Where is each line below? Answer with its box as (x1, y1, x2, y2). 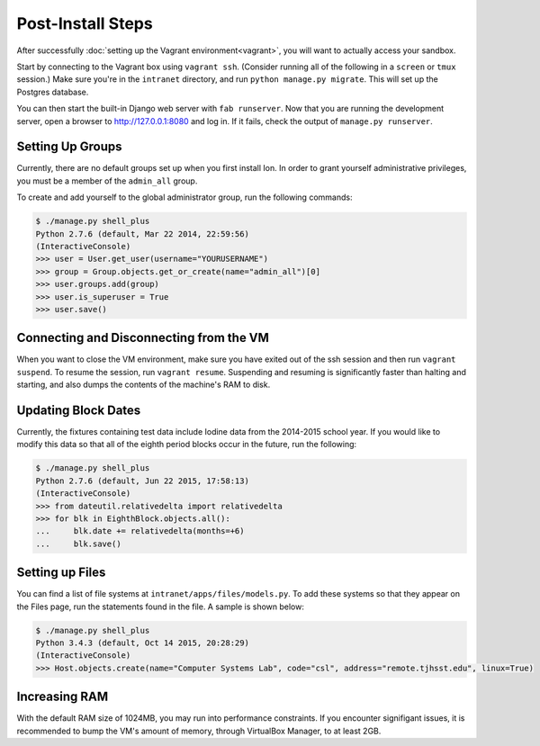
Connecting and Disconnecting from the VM (16, 330, 270, 346)
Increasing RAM (16, 689, 109, 705)
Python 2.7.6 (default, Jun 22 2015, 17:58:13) (35, 475, 249, 486)
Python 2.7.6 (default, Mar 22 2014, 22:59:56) (35, 229, 249, 238)
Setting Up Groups (16, 139, 122, 155)
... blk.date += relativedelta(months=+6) (35, 526, 245, 536)
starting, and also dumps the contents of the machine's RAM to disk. (16, 379, 271, 391)
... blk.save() (35, 538, 121, 549)
